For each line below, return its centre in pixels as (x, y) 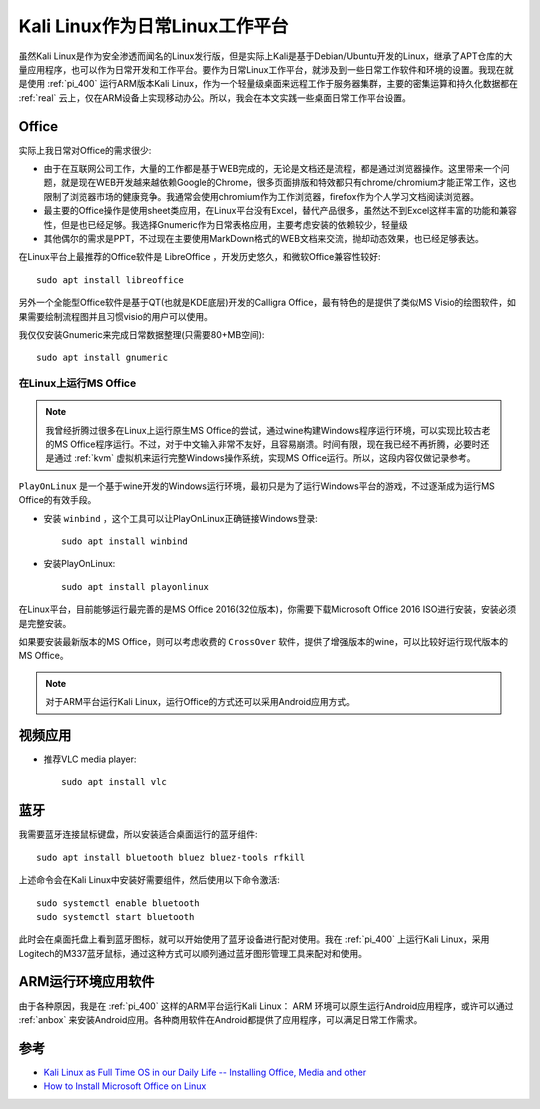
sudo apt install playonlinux (135, 586)
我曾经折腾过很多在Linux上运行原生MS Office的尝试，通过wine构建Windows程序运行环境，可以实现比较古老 (268, 430)
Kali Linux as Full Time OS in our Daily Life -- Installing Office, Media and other (205, 1072)
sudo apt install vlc (114, 782)
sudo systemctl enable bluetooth (118, 903)
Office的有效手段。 (57, 500)
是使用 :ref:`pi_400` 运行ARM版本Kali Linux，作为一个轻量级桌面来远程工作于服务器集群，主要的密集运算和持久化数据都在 (268, 84)
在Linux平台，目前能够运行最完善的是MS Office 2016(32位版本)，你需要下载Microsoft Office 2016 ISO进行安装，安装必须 (267, 609)
